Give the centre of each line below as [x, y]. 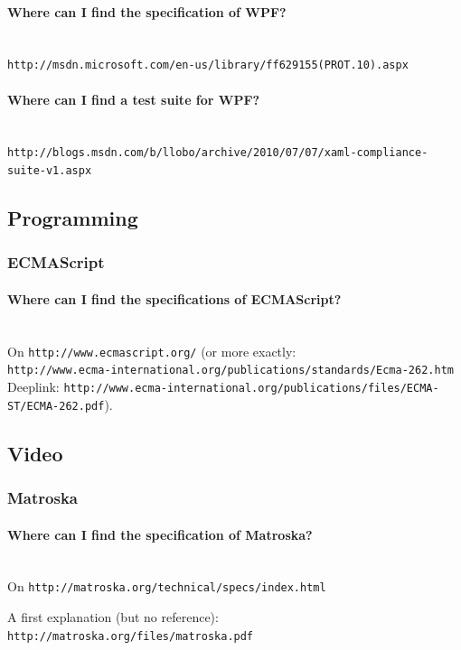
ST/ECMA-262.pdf [56, 406]
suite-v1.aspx [50, 171]
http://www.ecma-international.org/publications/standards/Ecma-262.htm [230, 371]
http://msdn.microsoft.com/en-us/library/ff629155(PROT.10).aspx [208, 65]
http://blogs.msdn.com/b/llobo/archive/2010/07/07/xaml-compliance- [218, 153]
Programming [73, 218]
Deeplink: [33, 387]
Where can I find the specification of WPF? [147, 11]
